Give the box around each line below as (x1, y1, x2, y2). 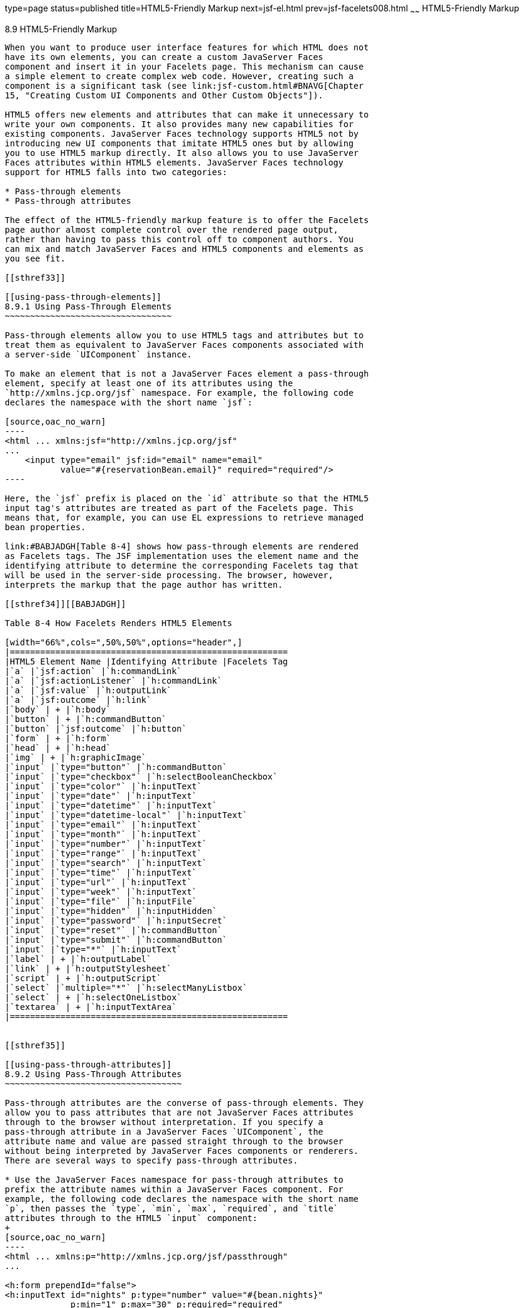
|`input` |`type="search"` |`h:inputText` (5, 858, 207, 868)
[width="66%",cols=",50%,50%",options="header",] (5, 637, 243, 647)
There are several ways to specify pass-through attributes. (5, 1155, 298, 1165)
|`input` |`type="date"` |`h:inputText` (5, 790, 197, 801)
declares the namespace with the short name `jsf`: (5, 397, 253, 407)
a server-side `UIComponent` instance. (5, 349, 192, 359)
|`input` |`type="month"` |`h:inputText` (5, 829, 202, 839)
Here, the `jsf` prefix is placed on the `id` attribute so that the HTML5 (5, 493, 369, 503)
